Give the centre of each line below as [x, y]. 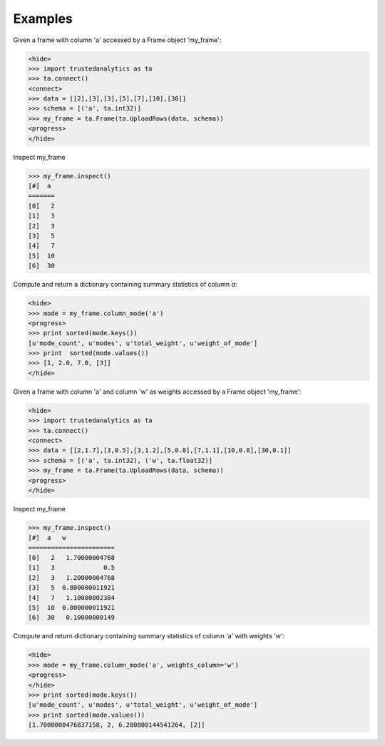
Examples [43, 19]
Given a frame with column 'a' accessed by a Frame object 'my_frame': [117, 40]
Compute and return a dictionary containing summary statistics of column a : [125, 285]
